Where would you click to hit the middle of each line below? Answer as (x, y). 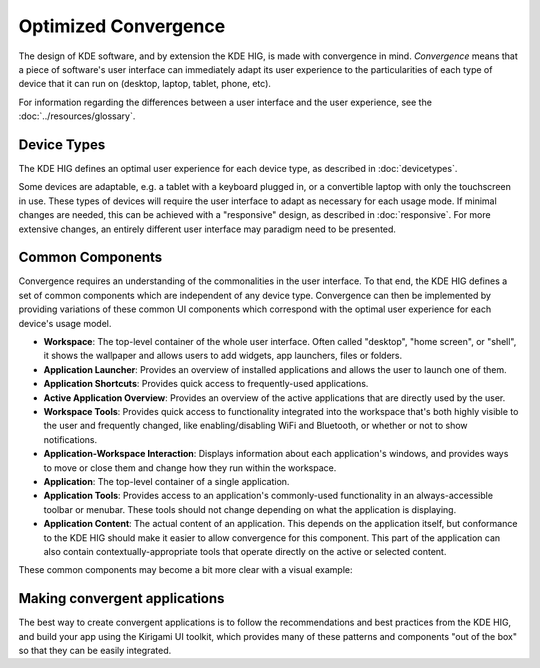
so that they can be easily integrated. (95, 650)
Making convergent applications (121, 598)
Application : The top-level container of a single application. (166, 481)
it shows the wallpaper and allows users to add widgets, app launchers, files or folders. (223, 356)
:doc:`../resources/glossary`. (77, 116)
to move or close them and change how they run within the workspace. (190, 467)
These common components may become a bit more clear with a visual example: (185, 570)
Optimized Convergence (122, 26)
